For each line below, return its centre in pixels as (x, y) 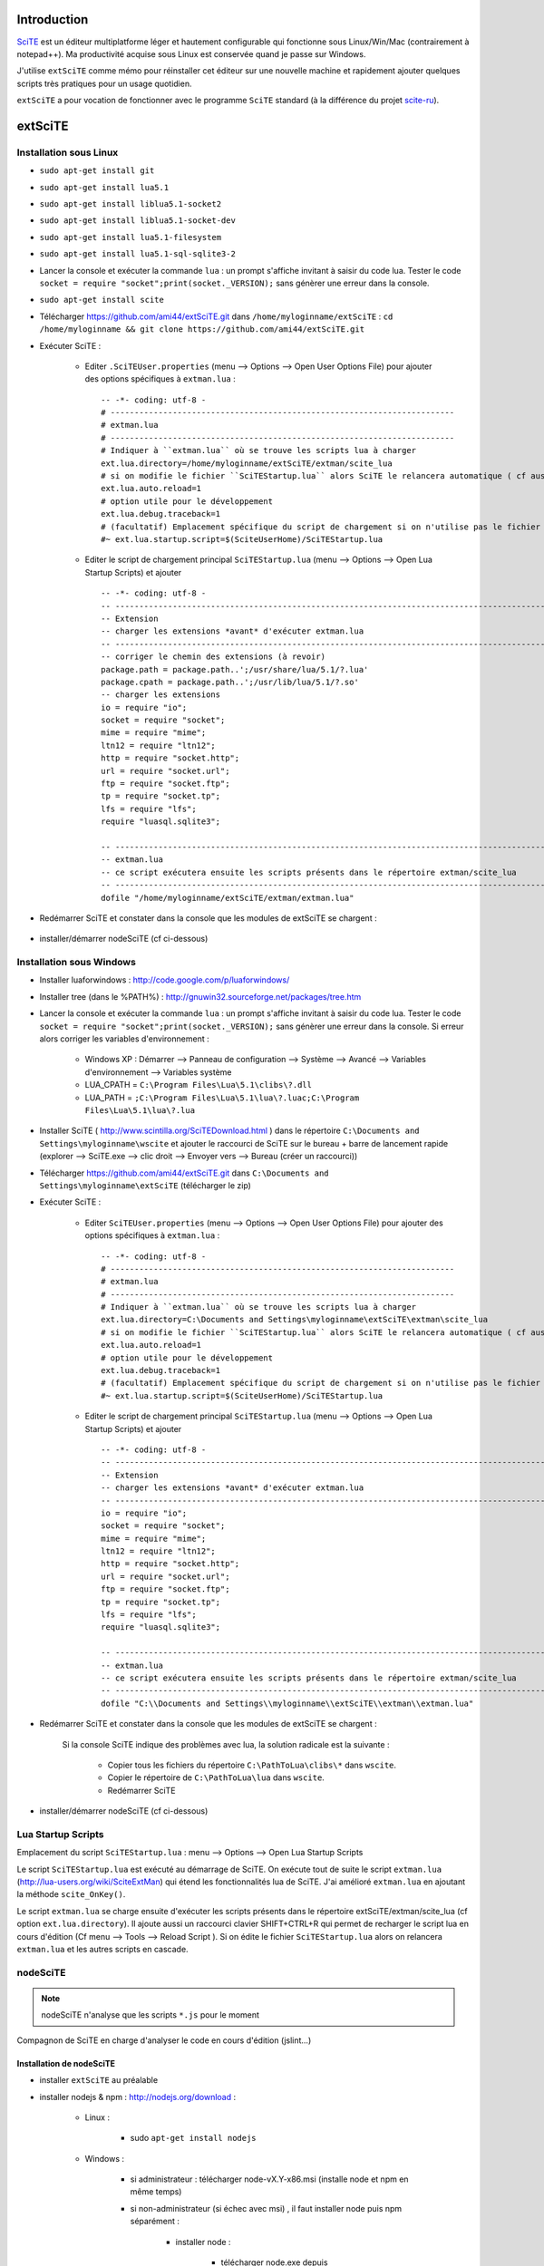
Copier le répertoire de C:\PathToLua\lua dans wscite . (216, 1777)
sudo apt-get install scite (102, 300)
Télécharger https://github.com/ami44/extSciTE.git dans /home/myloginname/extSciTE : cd (216, 316)
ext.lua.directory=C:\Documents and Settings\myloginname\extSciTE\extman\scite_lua (295, 1320)
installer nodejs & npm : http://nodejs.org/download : (138, 2097)
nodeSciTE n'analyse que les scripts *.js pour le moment (151, 2015)
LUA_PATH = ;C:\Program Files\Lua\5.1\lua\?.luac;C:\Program (222, 1098)
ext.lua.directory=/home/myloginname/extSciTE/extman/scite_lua (247, 463)
